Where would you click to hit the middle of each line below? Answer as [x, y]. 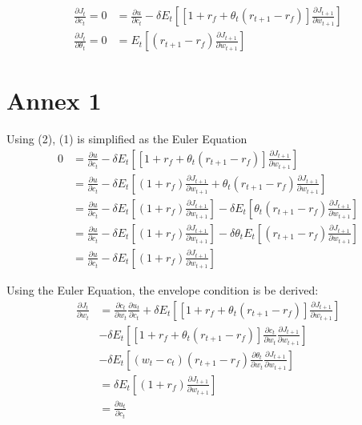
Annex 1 [54, 100]
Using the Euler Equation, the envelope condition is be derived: [163, 289]
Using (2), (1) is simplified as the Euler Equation [127, 139]
